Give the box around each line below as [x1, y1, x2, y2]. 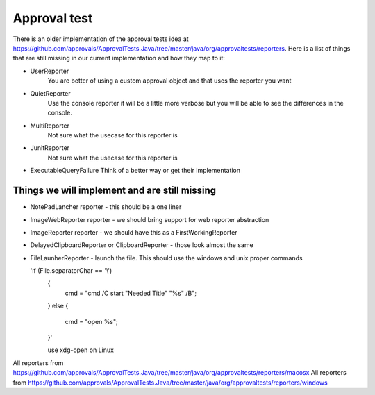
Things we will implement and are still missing [12, 185, 217, 196]
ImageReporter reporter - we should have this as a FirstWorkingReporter [30, 228, 237, 236]
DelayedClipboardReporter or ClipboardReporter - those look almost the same [30, 241, 253, 249]
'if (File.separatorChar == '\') [30, 267, 112, 275]
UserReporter [30, 67, 69, 75]
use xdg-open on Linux [47, 346, 115, 354]
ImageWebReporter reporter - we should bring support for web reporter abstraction [30, 215, 269, 224]
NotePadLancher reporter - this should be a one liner [30, 203, 182, 211]
